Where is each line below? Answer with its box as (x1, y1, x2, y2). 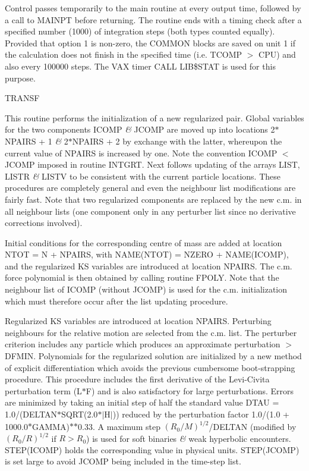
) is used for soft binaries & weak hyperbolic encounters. (86, 432, 291, 444)
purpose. (5, 71, 36, 84)
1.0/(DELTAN (5, 408, 58, 420)
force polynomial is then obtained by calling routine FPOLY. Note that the (5, 271, 279, 284)
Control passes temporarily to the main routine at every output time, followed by (5, 2, 301, 14)
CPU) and (258, 48, 296, 61)
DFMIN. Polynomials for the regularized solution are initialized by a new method (5, 350, 302, 362)
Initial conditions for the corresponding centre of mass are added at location (5, 236, 282, 249)
